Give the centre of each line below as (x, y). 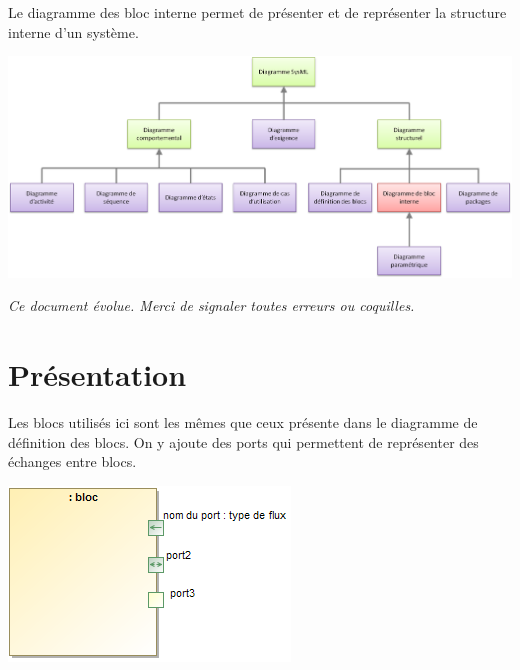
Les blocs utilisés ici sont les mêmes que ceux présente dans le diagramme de (243, 422)
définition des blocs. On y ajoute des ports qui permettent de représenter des (243, 441)
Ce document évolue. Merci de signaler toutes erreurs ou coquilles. (211, 305)
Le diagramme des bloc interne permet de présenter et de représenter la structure (257, 12)
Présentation (97, 374)
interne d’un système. (73, 31)
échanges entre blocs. (72, 461)
